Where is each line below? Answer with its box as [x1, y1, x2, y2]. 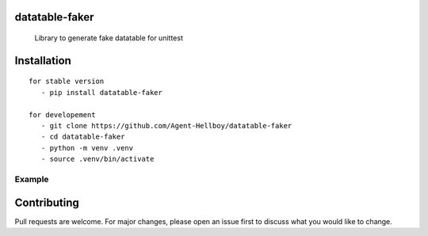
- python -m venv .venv [40, 143, 134, 152]
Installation [14, 54, 71, 67]
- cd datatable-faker [40, 132, 125, 142]
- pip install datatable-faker [40, 88, 162, 97]
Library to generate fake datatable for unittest [34, 33, 184, 43]
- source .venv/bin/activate [40, 154, 155, 164]
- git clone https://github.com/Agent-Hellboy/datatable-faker [40, 121, 292, 130]
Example [14, 173, 49, 185]
